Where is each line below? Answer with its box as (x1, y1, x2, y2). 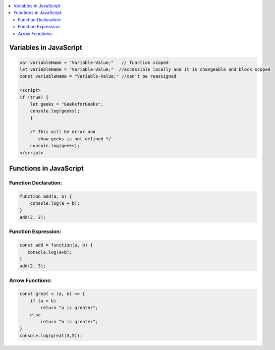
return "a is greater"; (40, 305, 99, 311)
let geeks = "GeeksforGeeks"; (30, 101, 104, 107)
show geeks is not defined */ (38, 136, 111, 141)
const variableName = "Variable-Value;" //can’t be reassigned (19, 73, 177, 79)
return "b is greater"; (40, 319, 99, 324)
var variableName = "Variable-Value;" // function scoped (19, 59, 169, 65)
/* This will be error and (30, 129, 96, 135)
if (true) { (19, 94, 49, 100)
